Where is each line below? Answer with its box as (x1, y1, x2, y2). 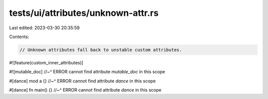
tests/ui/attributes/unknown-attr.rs (9, 7, 159, 18)
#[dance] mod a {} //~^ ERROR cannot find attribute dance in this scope (9, 78, 156, 84)
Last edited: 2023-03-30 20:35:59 (9, 25, 80, 31)
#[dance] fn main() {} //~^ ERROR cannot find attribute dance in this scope (9, 87, 161, 93)
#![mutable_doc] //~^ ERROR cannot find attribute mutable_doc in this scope (9, 69, 166, 75)
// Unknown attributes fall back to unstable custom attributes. (19, 47, 182, 52)
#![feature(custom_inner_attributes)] (9, 59, 84, 65)
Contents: (9, 34, 29, 40)
